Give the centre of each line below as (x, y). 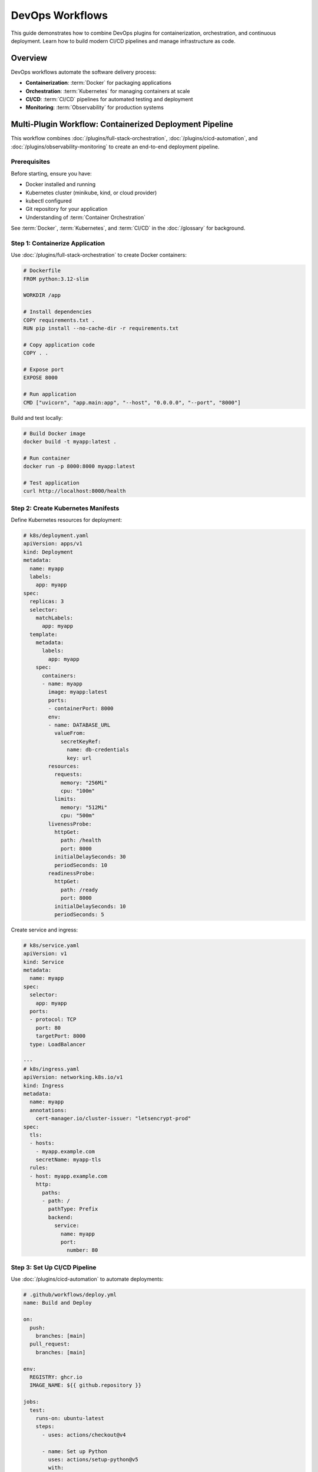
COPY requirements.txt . (59, 320)
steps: (45, 1427)
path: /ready (79, 890)
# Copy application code (59, 345)
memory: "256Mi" (84, 783)
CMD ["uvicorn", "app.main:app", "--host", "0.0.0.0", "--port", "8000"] (132, 402)
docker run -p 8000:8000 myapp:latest (79, 466)
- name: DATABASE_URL (79, 725)
